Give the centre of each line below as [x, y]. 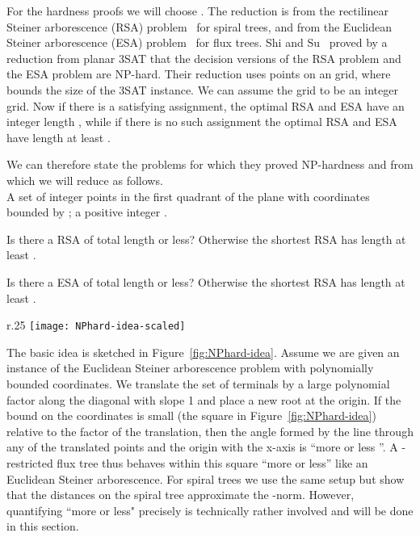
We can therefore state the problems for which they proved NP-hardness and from [210, 164]
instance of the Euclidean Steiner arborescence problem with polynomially [190, 368]
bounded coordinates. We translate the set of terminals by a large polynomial [198, 383]
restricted [30, 462]
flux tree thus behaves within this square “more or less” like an [212, 462]
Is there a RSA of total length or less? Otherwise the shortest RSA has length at [206, 239]
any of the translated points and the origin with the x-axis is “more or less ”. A [202, 447]
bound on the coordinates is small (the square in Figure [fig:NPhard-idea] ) [191, 415]
